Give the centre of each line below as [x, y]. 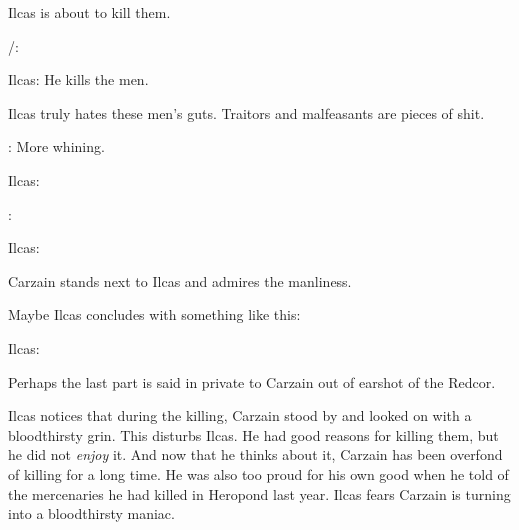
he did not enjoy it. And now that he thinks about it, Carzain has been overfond [255, 454]
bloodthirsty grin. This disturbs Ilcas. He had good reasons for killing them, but [253, 434]
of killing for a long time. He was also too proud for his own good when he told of [258, 473]
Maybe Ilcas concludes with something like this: [154, 314]
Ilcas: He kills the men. [78, 79]
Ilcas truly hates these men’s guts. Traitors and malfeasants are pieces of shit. [246, 112]
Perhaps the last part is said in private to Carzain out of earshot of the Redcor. [252, 381]
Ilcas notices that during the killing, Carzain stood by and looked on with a [240, 415]
